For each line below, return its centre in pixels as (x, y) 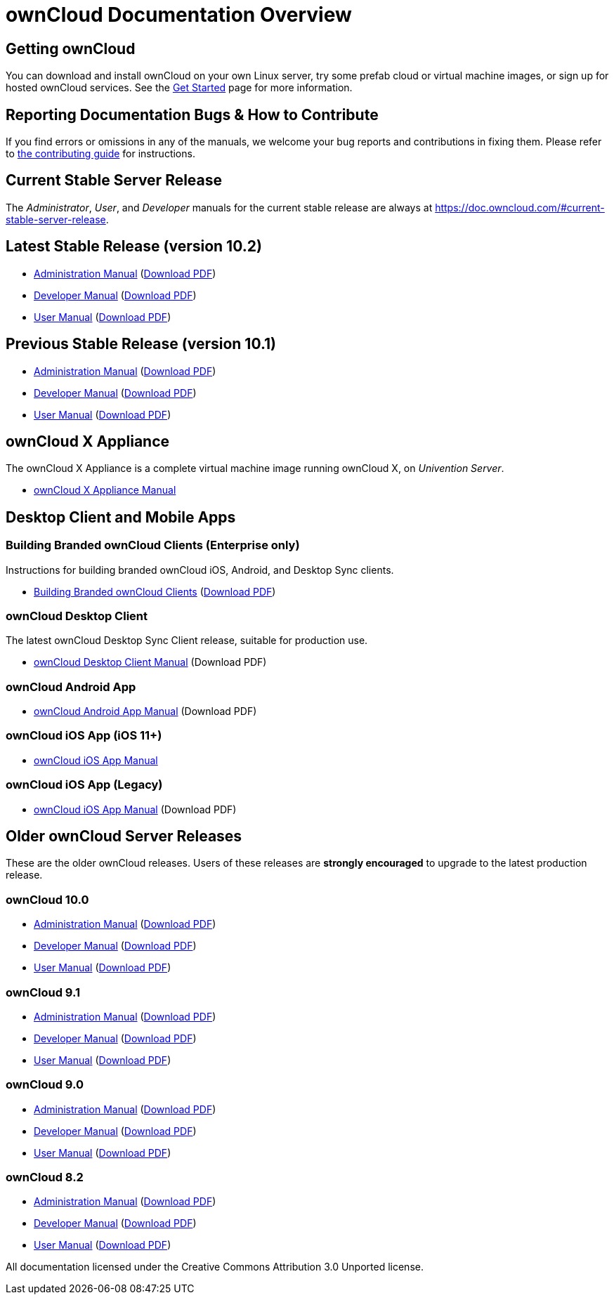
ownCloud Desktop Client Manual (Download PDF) (150, 662)
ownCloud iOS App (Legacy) (84, 785)
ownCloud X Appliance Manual (105, 490)
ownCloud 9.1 (43, 992)
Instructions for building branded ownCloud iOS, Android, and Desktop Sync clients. (200, 570)
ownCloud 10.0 (47, 899)
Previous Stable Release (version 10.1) (141, 344)
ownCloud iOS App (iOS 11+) (84, 736)
